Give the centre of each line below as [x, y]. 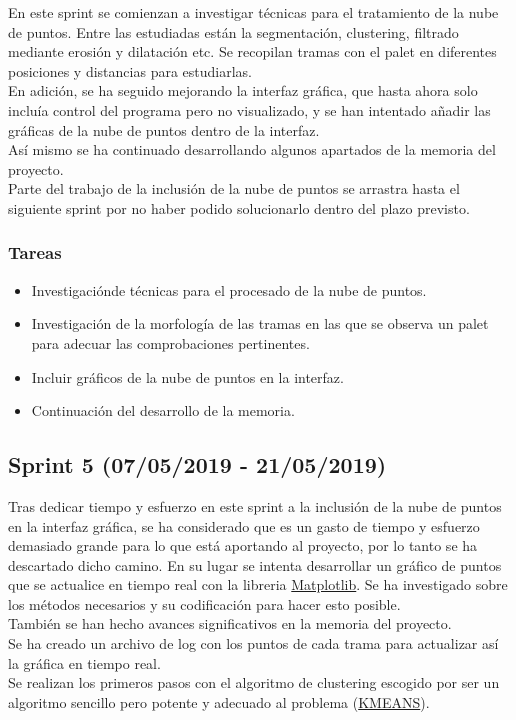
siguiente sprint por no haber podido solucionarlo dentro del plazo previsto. [239, 207]
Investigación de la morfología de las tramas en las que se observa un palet [260, 323]
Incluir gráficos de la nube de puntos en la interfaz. [187, 376]
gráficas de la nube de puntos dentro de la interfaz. [164, 129]
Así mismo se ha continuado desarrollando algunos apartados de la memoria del [252, 149]
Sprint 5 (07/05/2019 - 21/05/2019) [197, 464]
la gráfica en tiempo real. [84, 662]
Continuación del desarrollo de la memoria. [163, 410]
